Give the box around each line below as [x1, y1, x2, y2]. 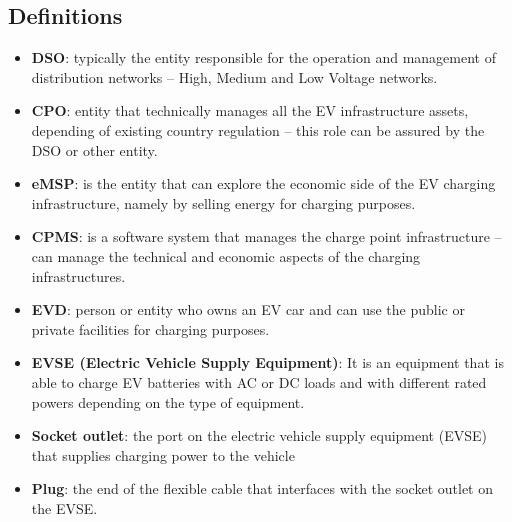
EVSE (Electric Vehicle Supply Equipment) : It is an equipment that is [31, 352, 504, 373]
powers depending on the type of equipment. [31, 391, 305, 412]
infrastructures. [31, 265, 126, 286]
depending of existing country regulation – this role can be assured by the [31, 119, 485, 140]
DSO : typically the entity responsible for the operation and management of [31, 47, 496, 68]
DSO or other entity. [31, 139, 158, 160]
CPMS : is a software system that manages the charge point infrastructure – [31, 226, 502, 247]
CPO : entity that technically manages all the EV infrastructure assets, [31, 100, 469, 121]
